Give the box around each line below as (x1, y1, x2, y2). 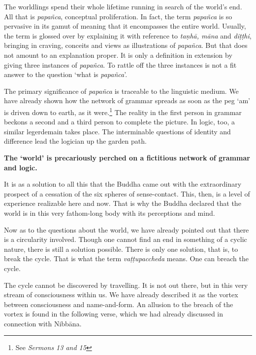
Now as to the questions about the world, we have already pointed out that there (4, 224, 249, 235)
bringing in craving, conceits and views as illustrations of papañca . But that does (4, 40, 248, 50)
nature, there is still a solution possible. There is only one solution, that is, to (4, 243, 238, 254)
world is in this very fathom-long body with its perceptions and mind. (4, 207, 215, 218)
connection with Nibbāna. (4, 318, 82, 328)
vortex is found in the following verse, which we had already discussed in (4, 309, 224, 319)
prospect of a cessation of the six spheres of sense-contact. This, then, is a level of (4, 188, 250, 198)
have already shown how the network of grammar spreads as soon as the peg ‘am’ (4, 95, 250, 106)
